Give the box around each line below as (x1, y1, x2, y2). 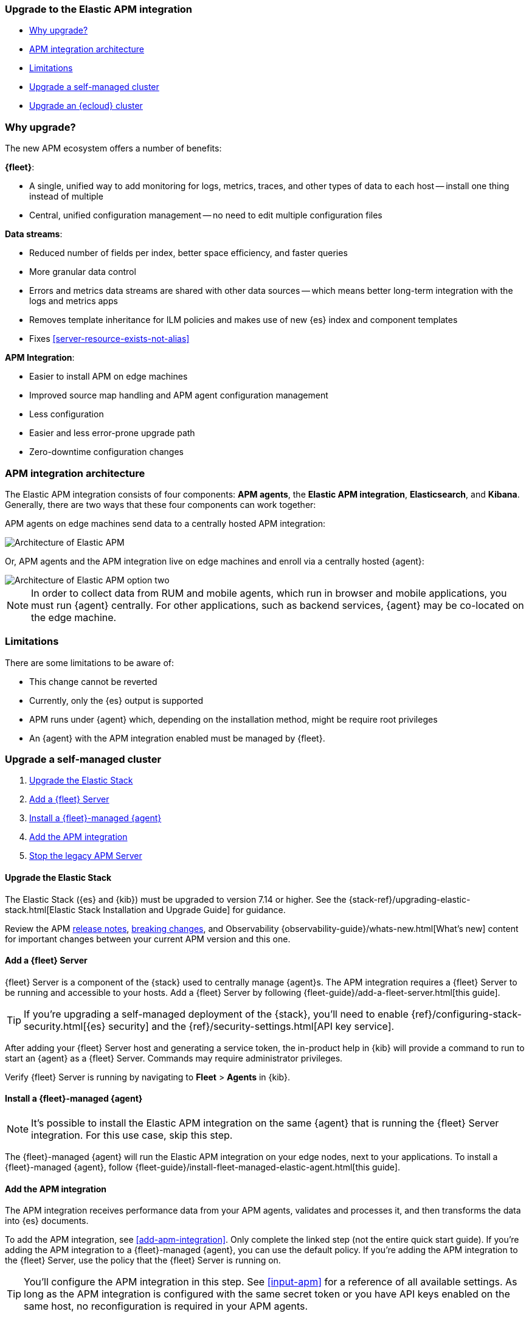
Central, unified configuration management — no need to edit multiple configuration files (29, 210, 382, 221)
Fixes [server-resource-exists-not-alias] (29, 333, 190, 344)
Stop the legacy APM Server (29, 850, 142, 861)
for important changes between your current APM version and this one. (5, 933, 291, 944)
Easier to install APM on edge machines (29, 371, 188, 382)
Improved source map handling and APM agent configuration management (29, 390, 328, 401)
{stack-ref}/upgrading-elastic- (348, 894, 471, 905)
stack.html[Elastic (5, 904, 76, 915)
